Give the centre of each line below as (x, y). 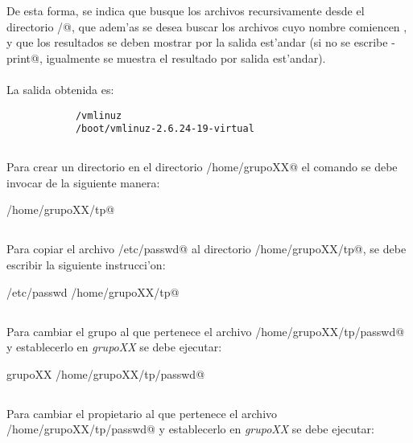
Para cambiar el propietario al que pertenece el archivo (142, 413)
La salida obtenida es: (60, 89)
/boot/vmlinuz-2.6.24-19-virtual (165, 129)
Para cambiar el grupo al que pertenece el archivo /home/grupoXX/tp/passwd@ (206, 331)
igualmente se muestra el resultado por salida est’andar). (186, 57)
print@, (25, 57)
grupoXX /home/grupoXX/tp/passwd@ (106, 373)
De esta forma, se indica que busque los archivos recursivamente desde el (186, 10)
